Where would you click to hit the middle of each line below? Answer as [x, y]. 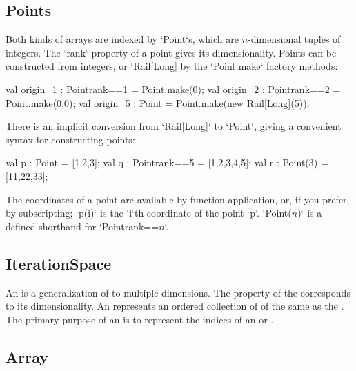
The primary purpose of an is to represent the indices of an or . [140, 319]
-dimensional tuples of [294, 39]
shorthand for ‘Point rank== [99, 226]
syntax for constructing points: [70, 139]
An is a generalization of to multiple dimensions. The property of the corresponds [178, 292]
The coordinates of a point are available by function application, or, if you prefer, [178, 199]
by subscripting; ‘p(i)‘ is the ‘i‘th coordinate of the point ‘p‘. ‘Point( [149, 213]
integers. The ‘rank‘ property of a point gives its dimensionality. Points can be [171, 52]
